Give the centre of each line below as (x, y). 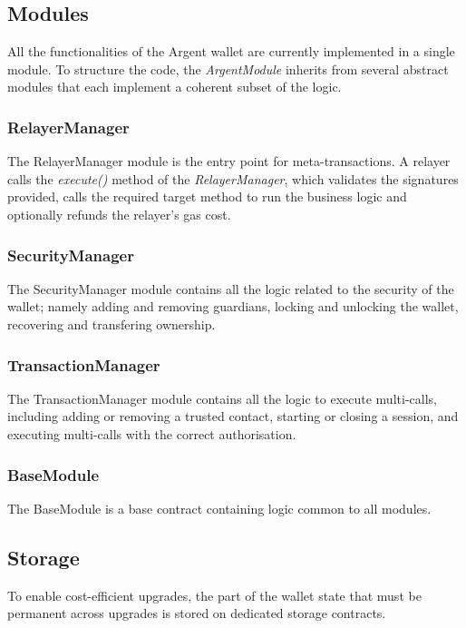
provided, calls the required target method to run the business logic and (207, 196)
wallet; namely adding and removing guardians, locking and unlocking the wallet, (233, 306)
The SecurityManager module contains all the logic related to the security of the (231, 288)
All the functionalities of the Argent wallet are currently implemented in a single (231, 51)
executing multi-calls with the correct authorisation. (152, 433)
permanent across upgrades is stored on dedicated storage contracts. (197, 613)
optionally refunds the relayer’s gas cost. (119, 214)
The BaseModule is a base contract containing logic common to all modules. (219, 508)
